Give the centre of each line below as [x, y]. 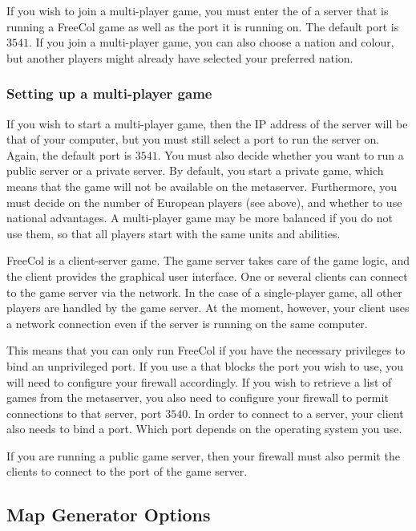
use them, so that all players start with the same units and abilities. [174, 233]
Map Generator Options [109, 515]
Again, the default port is [69, 154]
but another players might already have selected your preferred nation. [180, 57]
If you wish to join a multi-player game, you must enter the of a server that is [198, 10]
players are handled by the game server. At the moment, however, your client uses [208, 308]
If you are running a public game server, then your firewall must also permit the [203, 455]
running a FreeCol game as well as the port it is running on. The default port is [203, 26]
